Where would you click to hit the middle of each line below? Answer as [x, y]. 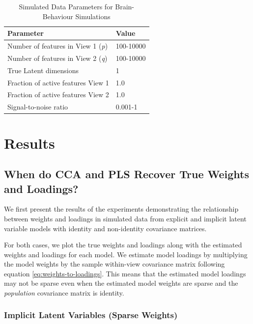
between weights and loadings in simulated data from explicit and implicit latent [125, 218]
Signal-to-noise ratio [38, 107]
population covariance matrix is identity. [64, 293]
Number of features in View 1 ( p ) [58, 46]
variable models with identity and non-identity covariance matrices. [105, 228]
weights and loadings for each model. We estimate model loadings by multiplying [126, 254]
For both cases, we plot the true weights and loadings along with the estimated [123, 245]
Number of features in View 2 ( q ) [57, 58]
